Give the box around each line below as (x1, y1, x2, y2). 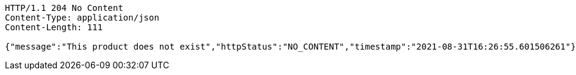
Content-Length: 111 (5, 22, 103, 32)
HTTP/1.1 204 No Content (5, 3, 123, 13)
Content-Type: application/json (5, 13, 159, 22)
